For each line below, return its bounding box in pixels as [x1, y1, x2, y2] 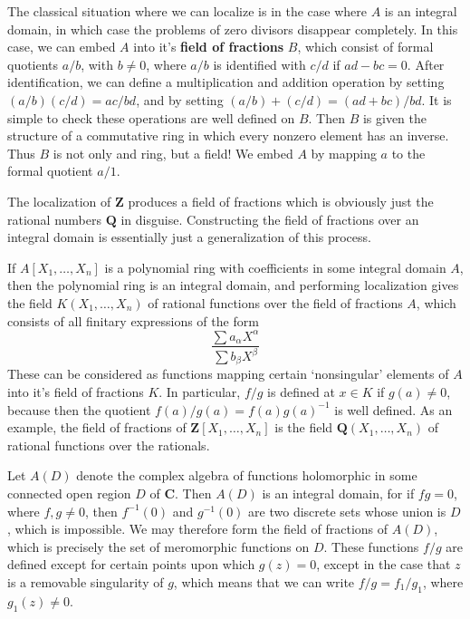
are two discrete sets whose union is [248, 501, 446, 520]
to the [391, 143, 426, 162]
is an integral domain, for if [262, 484, 415, 503]
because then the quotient [7, 400, 151, 419]
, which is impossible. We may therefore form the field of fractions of [7, 519, 388, 538]
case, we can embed [7, 37, 116, 56]
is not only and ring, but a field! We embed [53, 143, 293, 162]
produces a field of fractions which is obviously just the [128, 191, 434, 210]
